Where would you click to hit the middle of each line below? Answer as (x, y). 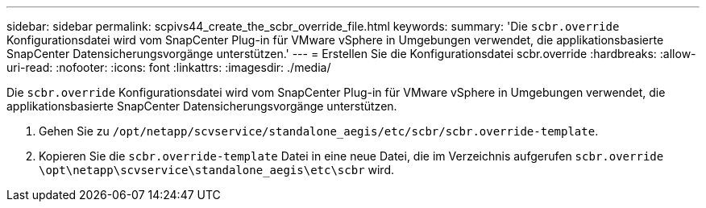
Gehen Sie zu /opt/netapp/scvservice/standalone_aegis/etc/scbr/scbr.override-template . (319, 131)
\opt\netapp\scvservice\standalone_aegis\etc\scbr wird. (217, 170)
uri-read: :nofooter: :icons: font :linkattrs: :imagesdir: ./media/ (169, 67)
